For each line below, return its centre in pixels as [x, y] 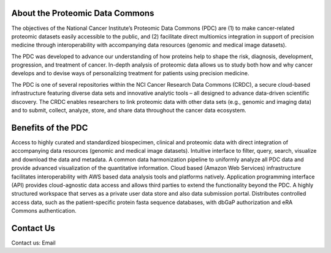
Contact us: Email [33, 243]
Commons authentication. [44, 211]
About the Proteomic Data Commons [83, 13]
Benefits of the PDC [50, 127]
